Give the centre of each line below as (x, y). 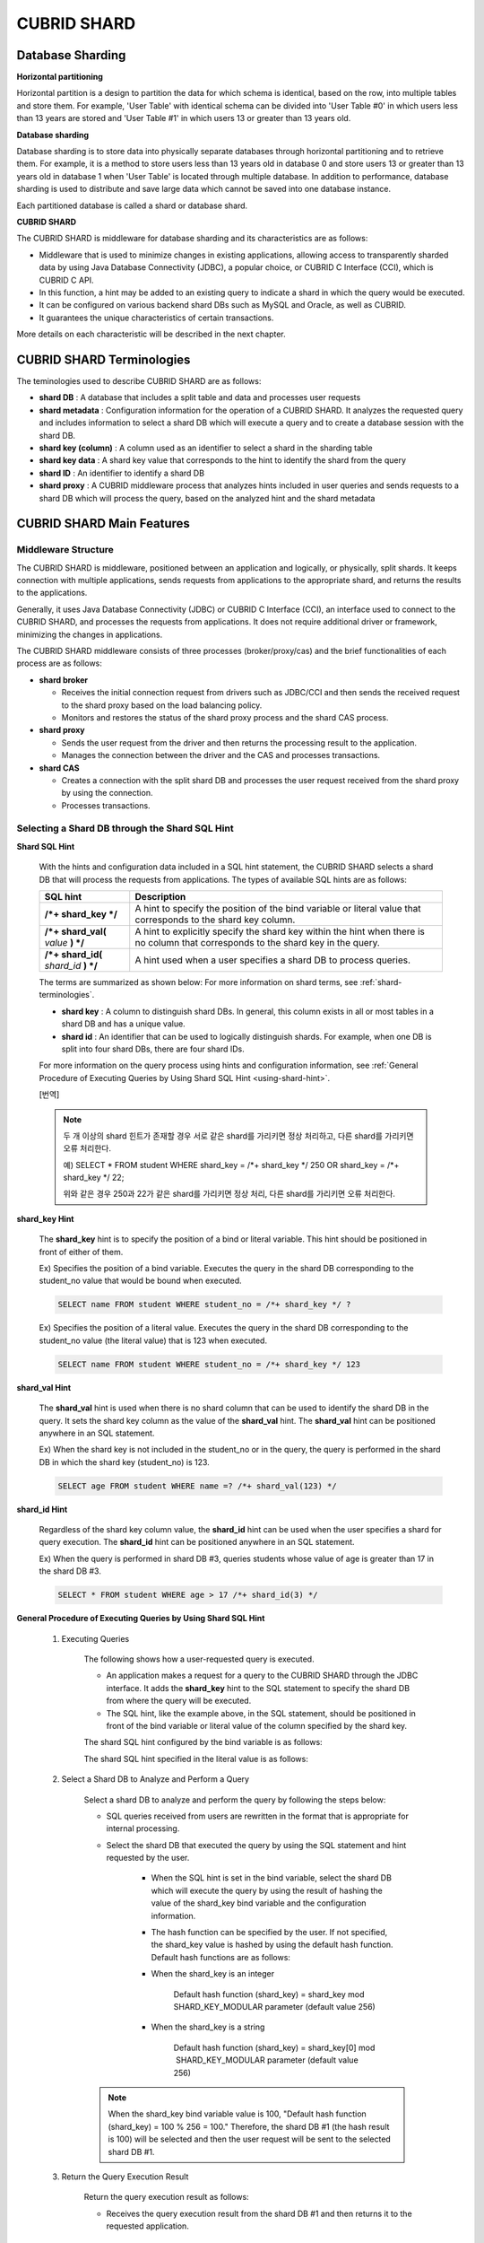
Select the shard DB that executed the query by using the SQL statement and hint (256, 1845)
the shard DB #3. (70, 1571)
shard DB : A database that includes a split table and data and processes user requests (200, 397)
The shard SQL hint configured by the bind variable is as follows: (203, 1742)
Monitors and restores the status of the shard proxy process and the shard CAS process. (225, 717)
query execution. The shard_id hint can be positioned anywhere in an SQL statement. (197, 1542)
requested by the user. (148, 1858)
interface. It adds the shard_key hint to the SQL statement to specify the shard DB (258, 1688)
